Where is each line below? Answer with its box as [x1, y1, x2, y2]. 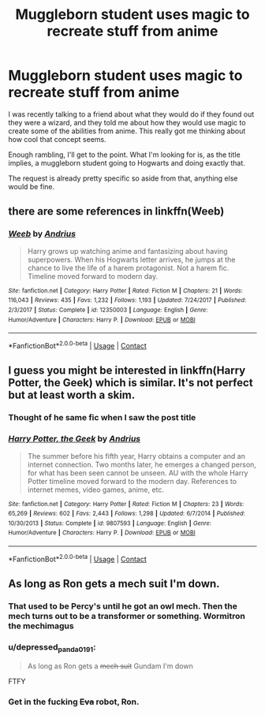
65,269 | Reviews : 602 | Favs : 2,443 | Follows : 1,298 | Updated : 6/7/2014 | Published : [8, 510, 246, 518]
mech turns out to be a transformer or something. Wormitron [8, 611, 246, 622]
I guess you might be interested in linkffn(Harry [8, 364, 246, 378]
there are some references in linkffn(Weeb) [8, 205, 225, 218]
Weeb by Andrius [8, 229, 77, 240]
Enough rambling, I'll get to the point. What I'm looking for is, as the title [8, 150, 241, 159]
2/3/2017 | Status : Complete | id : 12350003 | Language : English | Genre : [8, 306, 208, 314]
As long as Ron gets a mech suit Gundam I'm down [27, 661, 193, 671]
